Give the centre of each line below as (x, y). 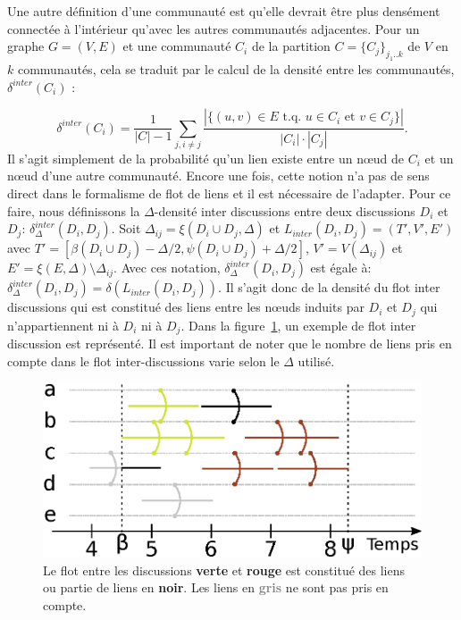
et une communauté (177, 46)
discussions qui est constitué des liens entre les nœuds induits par (186, 307)
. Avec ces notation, (167, 268)
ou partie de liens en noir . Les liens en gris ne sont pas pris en (216, 587)
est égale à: (341, 268)
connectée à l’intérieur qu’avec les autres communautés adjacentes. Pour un (214, 28)
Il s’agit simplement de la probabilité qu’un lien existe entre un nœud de (206, 158)
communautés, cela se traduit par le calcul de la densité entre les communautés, (236, 68)
